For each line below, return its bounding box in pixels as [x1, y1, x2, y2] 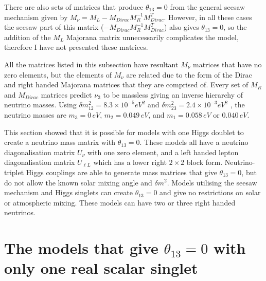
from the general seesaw [170, 2, 245, 12]
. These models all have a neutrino [139, 137, 249, 147]
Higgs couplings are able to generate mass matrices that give [26, 166, 217, 177]
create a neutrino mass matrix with [4, 137, 116, 147]
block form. [186, 157, 223, 167]
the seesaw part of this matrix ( [4, 22, 104, 32]
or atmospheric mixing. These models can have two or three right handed [4, 197, 236, 208]
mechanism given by [4, 11, 68, 22]
